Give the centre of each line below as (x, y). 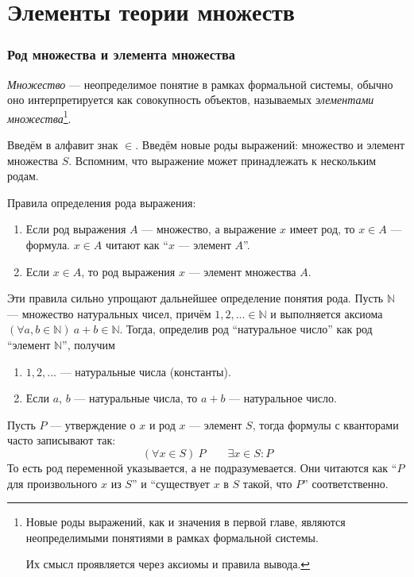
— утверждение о (93, 424)
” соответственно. (346, 483)
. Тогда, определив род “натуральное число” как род (246, 329)
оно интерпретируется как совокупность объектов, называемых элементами (191, 100)
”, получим (89, 344)
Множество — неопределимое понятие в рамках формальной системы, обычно (200, 84)
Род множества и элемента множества (122, 54)
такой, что (267, 483)
